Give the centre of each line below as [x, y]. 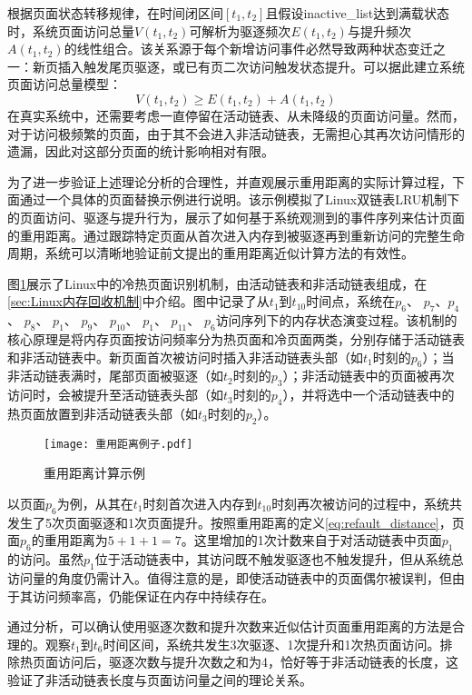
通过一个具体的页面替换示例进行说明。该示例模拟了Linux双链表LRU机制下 [240, 199]
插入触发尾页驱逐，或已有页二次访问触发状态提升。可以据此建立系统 [261, 66]
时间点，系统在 [351, 301]
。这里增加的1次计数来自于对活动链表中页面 [311, 540]
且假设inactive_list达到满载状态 [358, 13]
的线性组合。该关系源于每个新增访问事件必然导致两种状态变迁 [248, 49]
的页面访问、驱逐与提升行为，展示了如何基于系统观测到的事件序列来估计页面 [236, 217]
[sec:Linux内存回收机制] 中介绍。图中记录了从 [138, 301]
